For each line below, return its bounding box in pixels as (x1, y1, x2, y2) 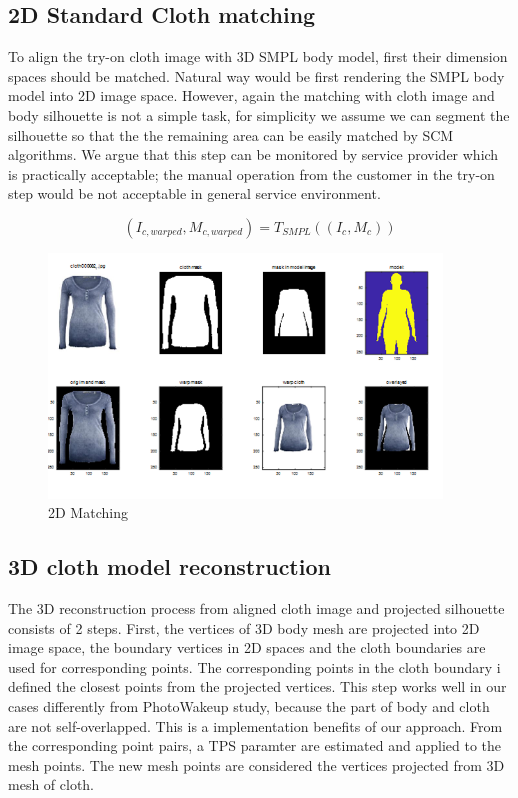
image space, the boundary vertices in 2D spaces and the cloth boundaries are (8, 637, 486, 658)
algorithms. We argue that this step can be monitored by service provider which (8, 144, 499, 165)
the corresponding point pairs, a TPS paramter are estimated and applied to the (8, 735, 502, 756)
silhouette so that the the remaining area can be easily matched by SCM (8, 124, 454, 145)
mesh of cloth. (8, 774, 95, 795)
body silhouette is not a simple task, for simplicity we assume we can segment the (8, 104, 510, 125)
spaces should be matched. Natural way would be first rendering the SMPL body (8, 65, 505, 86)
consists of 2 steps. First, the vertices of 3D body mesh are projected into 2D (8, 617, 480, 638)
